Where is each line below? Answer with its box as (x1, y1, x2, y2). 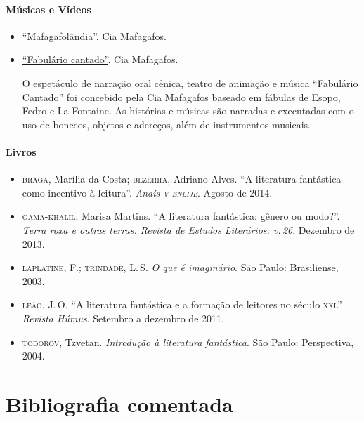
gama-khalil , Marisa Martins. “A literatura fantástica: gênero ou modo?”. (22, 209, 340, 223)
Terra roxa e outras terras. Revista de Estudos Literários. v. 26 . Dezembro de (22, 222, 355, 237)
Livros (6, 144, 37, 159)
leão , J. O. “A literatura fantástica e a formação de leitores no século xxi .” (22, 297, 342, 312)
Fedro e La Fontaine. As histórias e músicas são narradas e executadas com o (22, 103, 354, 118)
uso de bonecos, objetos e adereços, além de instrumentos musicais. (22, 117, 311, 131)
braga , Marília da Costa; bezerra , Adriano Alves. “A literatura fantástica (22, 171, 342, 186)
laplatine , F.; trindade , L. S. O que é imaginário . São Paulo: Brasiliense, (22, 260, 339, 275)
